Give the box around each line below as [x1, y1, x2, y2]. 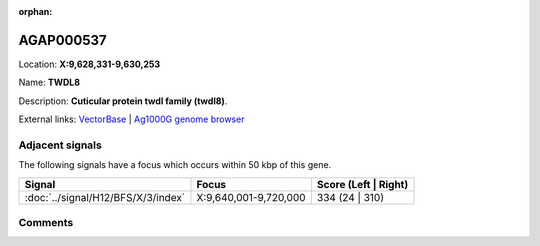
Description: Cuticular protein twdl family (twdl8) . [18, 95, 228, 107]
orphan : [18, 6, 53, 17]
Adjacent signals [18, 138, 102, 152]
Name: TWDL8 [18, 76, 80, 89]
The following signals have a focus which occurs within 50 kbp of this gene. [18, 159, 332, 171]
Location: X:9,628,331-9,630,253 [18, 58, 160, 70]
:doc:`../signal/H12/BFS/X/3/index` [24, 190, 186, 204]
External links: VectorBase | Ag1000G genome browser [18, 113, 245, 125]
